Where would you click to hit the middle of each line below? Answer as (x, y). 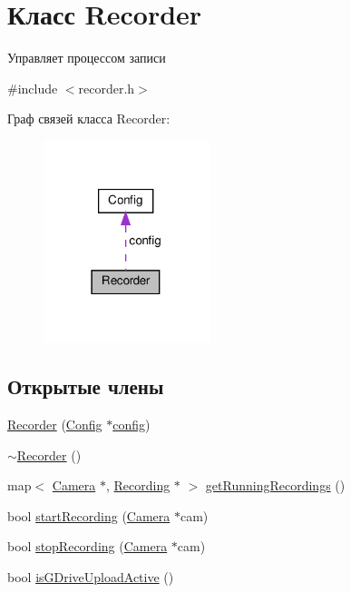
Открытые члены (86, 386)
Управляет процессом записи (87, 58)
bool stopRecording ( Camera (88, 546)
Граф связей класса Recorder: (89, 119)
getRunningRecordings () (275, 485)
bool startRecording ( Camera (89, 515)
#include (33, 88)
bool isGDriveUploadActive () (91, 577)
